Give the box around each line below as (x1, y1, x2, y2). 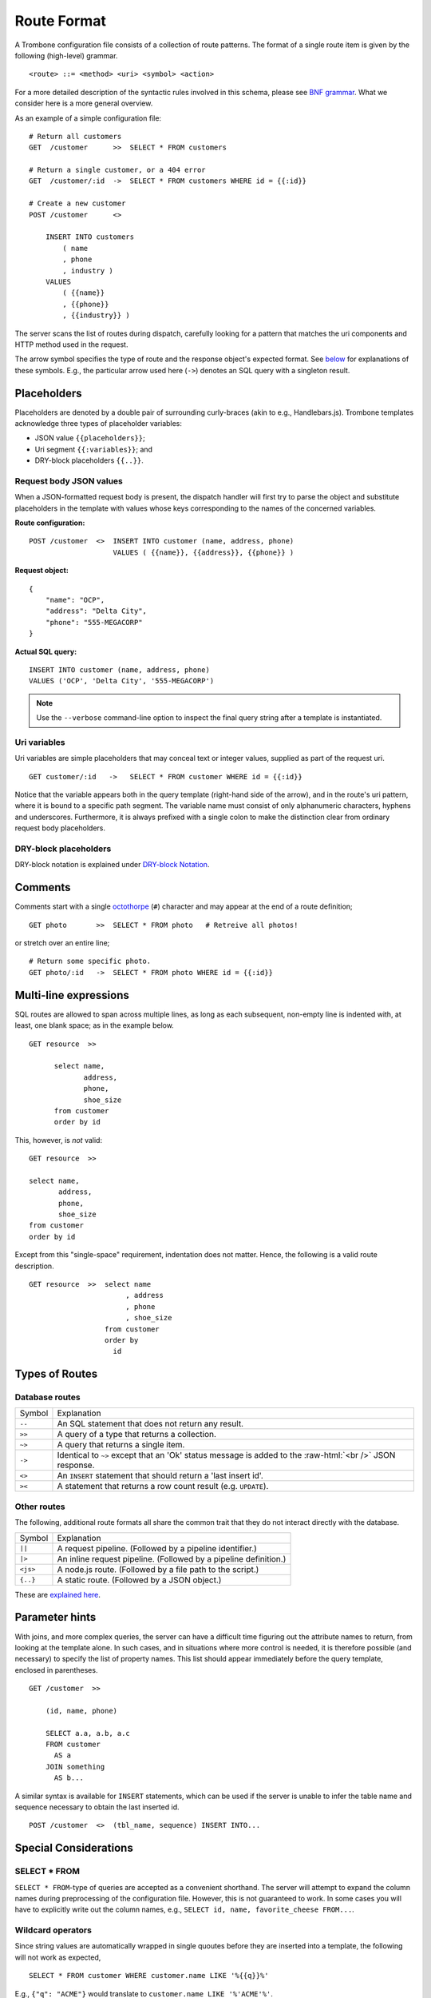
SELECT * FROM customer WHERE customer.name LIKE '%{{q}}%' (29, 1971, 269, 1980)
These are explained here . (14, 1590, 101, 1599)
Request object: (14, 566, 69, 575)
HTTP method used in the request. (14, 340, 129, 349)
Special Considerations (14, 1841, 133, 1855)
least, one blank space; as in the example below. (14, 1021, 175, 1030)
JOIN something (45, 1762, 105, 1771)
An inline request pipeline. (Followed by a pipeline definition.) (57, 1553, 287, 1564)
